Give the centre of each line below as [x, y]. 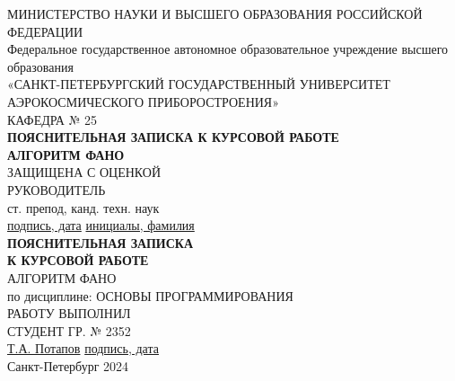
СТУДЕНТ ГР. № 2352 [69, 330]
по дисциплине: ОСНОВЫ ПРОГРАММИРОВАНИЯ [150, 295]
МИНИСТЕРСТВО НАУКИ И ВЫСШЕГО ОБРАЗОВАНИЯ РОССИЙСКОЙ [215, 13]
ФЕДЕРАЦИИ [45, 31]
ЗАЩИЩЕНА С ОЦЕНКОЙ [84, 172]
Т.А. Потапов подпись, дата [83, 348]
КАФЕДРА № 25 [52, 119]
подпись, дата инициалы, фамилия [101, 225]
